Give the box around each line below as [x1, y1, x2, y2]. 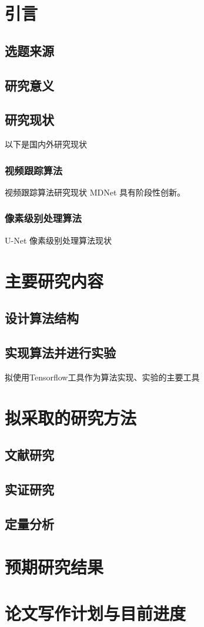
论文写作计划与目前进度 [5, 601, 186, 625]
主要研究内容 [5, 268, 104, 292]
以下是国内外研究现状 [5, 138, 87, 150]
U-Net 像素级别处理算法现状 [5, 234, 112, 246]
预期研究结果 [5, 555, 104, 579]
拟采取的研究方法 [5, 405, 137, 429]
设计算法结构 [5, 309, 79, 327]
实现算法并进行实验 [5, 343, 116, 361]
